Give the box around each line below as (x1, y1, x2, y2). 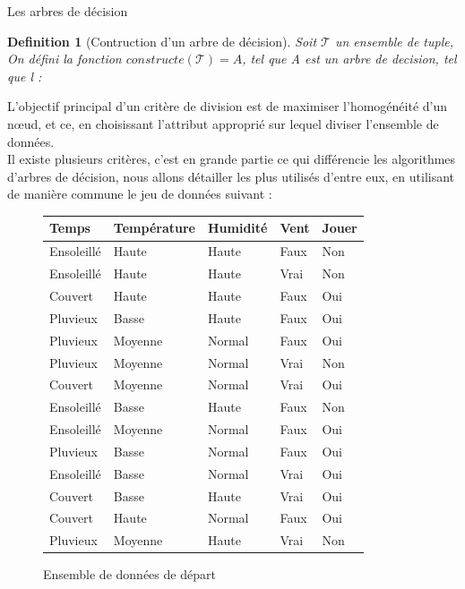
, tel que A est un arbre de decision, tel (242, 49, 457, 68)
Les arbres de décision (7, 2, 128, 20)
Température (113, 218, 195, 237)
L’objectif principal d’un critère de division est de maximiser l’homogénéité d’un (7, 97, 448, 115)
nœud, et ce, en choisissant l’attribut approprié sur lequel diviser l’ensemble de (7, 114, 439, 132)
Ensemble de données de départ (43, 565, 216, 584)
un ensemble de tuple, (334, 31, 453, 50)
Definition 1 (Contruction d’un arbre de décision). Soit (7, 31, 317, 50)
